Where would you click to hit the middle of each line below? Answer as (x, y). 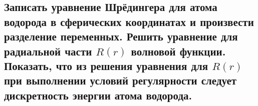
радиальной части (48, 51)
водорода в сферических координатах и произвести (129, 21)
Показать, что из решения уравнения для (106, 65)
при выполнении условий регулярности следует (120, 80)
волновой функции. (178, 51)
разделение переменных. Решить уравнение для (121, 36)
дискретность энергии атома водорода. (98, 95)
